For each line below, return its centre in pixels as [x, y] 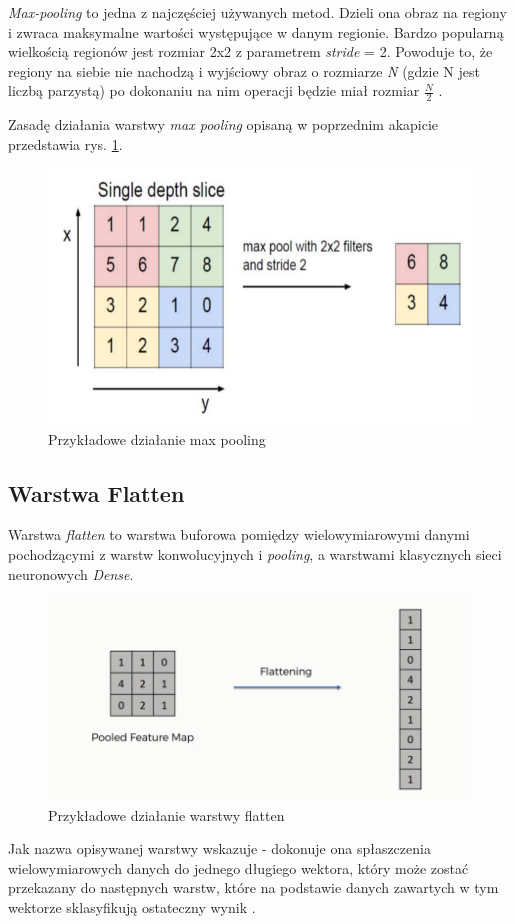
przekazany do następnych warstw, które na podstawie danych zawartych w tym [253, 887]
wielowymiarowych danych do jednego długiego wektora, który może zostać [238, 867]
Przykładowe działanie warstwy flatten [166, 814]
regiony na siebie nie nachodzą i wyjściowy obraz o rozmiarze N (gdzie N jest [244, 70]
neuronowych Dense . [71, 573]
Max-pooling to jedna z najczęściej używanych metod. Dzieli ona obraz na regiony [257, 12]
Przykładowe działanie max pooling [157, 438]
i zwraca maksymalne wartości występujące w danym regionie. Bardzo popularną [256, 31]
